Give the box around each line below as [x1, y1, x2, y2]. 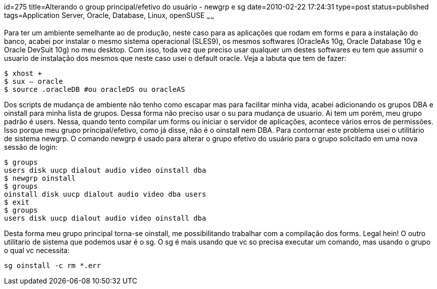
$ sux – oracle [4, 77, 63, 85]
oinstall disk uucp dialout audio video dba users [4, 190, 206, 198]
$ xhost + [4, 69, 42, 77]
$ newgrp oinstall [4, 174, 76, 182]
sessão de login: [4, 142, 58, 151]
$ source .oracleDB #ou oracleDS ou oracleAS [4, 85, 185, 93]
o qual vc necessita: [4, 246, 70, 255]
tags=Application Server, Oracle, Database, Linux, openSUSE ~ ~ [4, 11, 214, 21]
